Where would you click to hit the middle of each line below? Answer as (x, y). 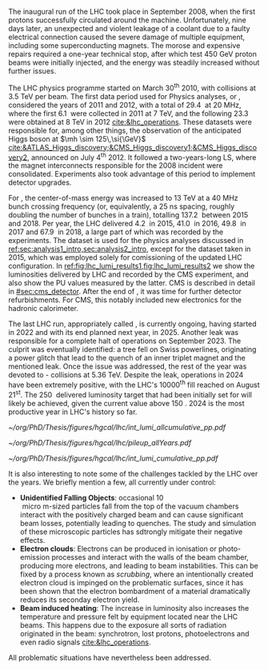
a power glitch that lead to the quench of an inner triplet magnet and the (127, 358)
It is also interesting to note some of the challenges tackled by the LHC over (133, 473)
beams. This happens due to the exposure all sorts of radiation (123, 625)
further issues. (32, 71)
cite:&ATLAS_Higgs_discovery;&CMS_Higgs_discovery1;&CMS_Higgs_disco (133, 147)
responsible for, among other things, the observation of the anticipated (125, 130)
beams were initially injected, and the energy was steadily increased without (134, 62)
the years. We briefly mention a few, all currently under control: (112, 482)
